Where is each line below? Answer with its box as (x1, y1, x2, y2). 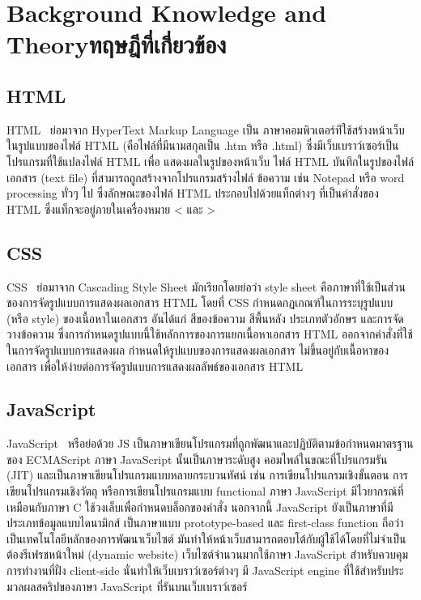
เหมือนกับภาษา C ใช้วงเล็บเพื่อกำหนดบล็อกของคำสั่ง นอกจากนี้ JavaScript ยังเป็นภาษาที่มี (6, 498, 393, 515)
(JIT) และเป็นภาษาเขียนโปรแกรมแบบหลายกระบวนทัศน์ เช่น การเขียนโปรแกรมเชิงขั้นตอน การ (6, 466, 409, 483)
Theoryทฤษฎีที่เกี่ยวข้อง (6, 28, 227, 61)
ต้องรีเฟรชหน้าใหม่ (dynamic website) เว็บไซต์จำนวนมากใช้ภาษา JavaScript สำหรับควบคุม (6, 546, 409, 563)
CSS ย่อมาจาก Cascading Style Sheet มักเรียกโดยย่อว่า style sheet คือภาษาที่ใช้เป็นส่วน (6, 278, 406, 295)
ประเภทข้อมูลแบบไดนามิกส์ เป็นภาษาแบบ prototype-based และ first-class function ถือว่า (6, 514, 404, 531)
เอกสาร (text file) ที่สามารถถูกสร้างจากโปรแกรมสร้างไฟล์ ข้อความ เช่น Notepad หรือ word (6, 168, 405, 185)
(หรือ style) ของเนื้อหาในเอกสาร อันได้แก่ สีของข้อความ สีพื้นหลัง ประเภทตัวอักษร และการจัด (6, 309, 404, 326)
